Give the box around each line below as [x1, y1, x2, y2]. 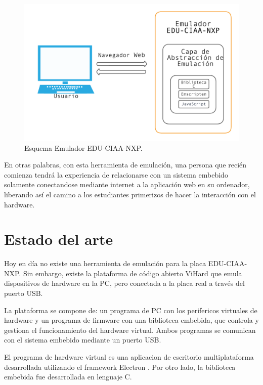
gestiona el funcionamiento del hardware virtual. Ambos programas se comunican [4, 324, 256, 335]
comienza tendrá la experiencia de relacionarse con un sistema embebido [4, 169, 228, 180]
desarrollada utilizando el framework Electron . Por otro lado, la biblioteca [4, 361, 236, 372]
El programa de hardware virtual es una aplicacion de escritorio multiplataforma [4, 352, 254, 362]
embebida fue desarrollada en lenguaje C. [4, 371, 132, 382]
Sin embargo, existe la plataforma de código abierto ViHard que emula [23, 268, 242, 278]
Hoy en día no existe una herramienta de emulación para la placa [4, 258, 206, 269]
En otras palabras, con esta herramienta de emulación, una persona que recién [4, 159, 247, 170]
